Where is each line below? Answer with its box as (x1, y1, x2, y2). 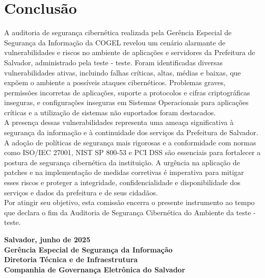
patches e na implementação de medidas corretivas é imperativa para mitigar (4, 167, 244, 178)
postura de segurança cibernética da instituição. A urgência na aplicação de (4, 157, 240, 167)
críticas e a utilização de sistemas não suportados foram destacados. (4, 107, 216, 117)
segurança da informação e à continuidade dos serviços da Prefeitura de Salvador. (4, 127, 258, 138)
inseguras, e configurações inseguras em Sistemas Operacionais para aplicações (4, 97, 249, 108)
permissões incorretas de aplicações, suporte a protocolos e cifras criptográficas (4, 87, 250, 97)
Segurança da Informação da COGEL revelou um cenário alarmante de (4, 37, 226, 47)
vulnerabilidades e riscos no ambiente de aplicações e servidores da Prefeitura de (4, 47, 255, 58)
